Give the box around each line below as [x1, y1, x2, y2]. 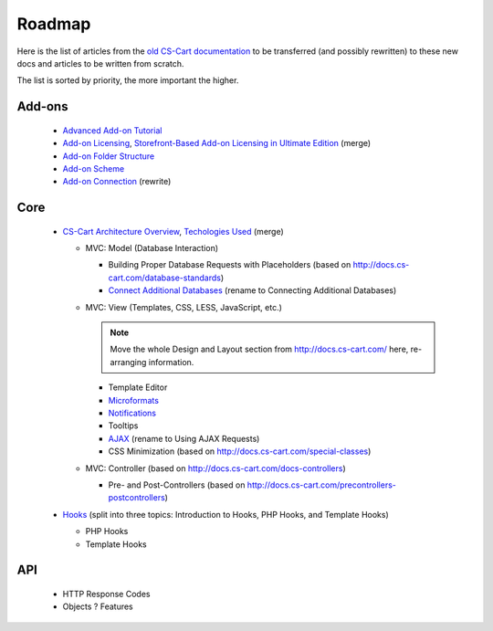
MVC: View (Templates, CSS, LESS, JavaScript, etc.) [85, 301, 283, 312]
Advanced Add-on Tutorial [62, 124, 163, 136]
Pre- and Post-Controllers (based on [108, 479, 246, 490]
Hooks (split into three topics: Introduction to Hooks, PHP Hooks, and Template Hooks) [62, 509, 390, 520]
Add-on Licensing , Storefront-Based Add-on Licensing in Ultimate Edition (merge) [62, 138, 372, 149]
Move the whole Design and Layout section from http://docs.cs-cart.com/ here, [110, 343, 409, 355]
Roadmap [16, 14, 91, 34]
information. [148, 356, 194, 367]
